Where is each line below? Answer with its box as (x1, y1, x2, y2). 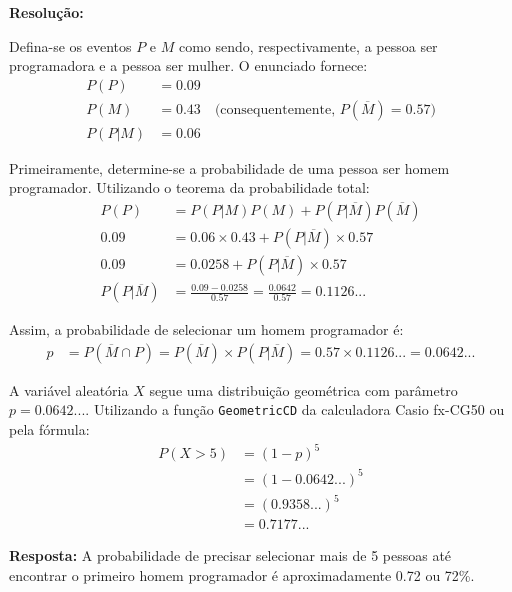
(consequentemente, (214, 102, 336, 117)
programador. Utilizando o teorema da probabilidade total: (9, 177, 370, 198)
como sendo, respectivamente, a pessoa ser (178, 35, 438, 56)
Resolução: (9, 2, 84, 22)
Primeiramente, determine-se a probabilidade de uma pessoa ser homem (9, 157, 450, 178)
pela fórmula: (9, 419, 90, 440)
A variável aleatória (9, 379, 129, 400)
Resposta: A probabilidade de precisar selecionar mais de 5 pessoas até (9, 545, 452, 566)
